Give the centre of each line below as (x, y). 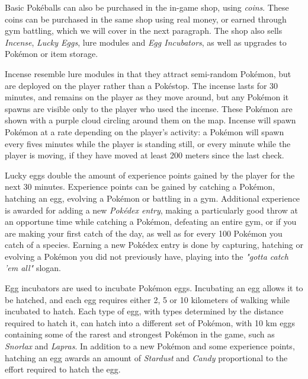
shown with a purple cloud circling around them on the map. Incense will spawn (150, 120)
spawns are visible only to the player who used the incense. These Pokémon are (149, 108)
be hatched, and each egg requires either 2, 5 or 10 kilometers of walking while (147, 299)
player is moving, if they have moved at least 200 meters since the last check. (145, 155)
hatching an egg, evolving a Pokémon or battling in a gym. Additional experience (153, 198)
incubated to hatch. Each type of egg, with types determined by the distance (144, 311)
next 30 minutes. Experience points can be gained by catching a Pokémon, (140, 187)
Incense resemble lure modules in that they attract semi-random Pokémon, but (148, 73)
